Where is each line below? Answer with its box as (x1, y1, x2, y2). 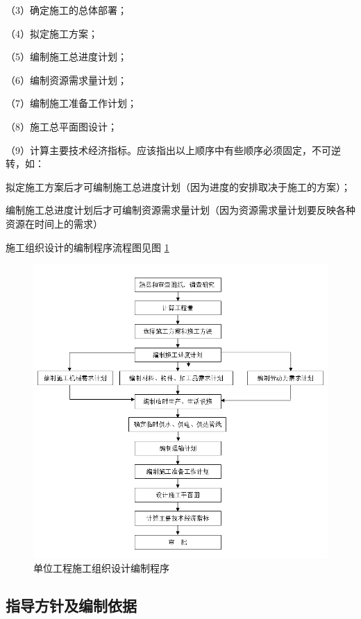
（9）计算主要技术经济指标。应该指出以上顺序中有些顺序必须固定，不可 (6, 142, 331, 157)
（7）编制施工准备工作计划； (6, 96, 137, 110)
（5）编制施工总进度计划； (6, 49, 127, 64)
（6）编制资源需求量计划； (6, 72, 127, 87)
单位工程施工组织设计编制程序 (33, 561, 169, 575)
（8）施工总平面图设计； (6, 119, 117, 133)
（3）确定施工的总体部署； (6, 3, 127, 17)
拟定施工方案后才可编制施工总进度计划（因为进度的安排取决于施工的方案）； (6, 179, 351, 194)
